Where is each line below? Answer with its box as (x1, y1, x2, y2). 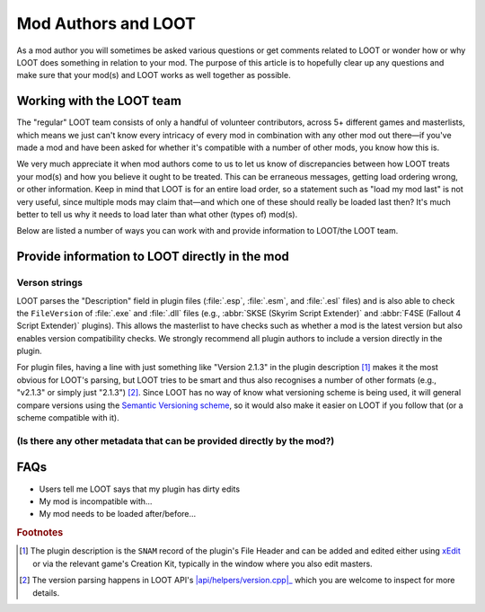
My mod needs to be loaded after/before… (39, 509, 197, 519)
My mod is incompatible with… (39, 495, 153, 507)
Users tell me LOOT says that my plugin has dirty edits (39, 483, 241, 494)
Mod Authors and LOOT (16, 13, 197, 33)
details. (32, 587, 60, 598)
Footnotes (16, 527, 64, 539)
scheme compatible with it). (16, 412, 120, 423)
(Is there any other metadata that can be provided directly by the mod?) (16, 434, 335, 447)
